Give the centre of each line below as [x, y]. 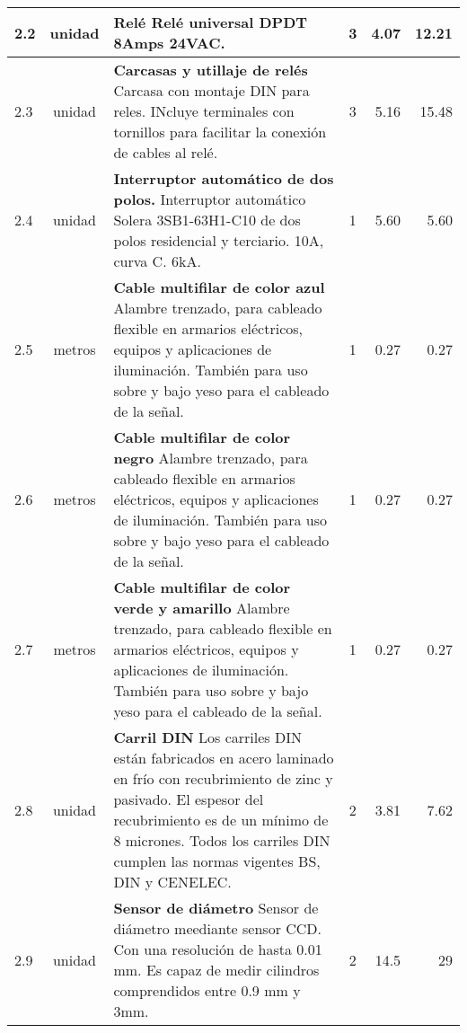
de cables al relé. [166, 152]
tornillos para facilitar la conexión [220, 132]
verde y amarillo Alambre [202, 608]
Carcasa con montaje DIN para [211, 90]
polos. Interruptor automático [210, 199]
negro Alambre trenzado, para [211, 458]
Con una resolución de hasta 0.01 [218, 949]
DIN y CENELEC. [172, 882]
